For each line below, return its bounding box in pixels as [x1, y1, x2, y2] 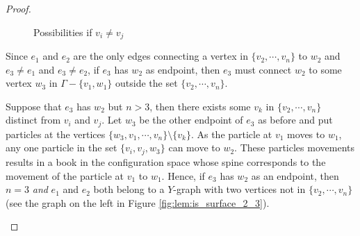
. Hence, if [161, 168, 205, 183]
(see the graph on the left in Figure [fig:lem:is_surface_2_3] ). [6, 195, 270, 210]
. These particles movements [234, 140, 354, 155]
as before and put [258, 112, 333, 127]
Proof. [6, 1, 31, 15]
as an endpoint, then [251, 168, 339, 183]
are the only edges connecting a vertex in [73, 49, 248, 63]
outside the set [115, 76, 178, 90]
